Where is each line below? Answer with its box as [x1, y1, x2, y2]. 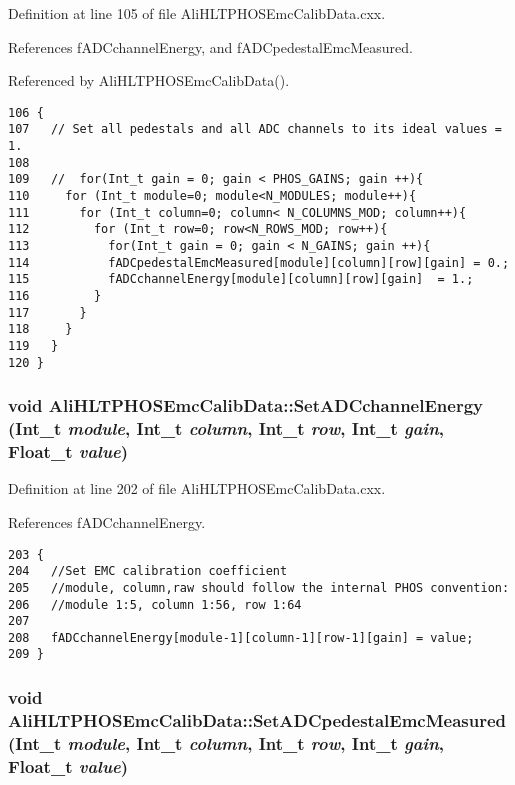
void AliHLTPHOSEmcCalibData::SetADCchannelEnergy [8, 393, 483, 418]
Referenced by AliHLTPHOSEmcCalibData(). [8, 70, 290, 91]
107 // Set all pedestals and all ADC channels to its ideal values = [8, 122, 502, 137]
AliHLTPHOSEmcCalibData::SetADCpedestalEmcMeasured [8, 707, 507, 732]
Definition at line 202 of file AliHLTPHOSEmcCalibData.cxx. [8, 478, 386, 499]
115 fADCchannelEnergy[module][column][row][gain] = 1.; [8, 272, 474, 287]
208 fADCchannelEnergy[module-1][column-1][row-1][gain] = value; [8, 630, 474, 645]
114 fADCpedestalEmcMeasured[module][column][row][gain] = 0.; [8, 255, 510, 270]
